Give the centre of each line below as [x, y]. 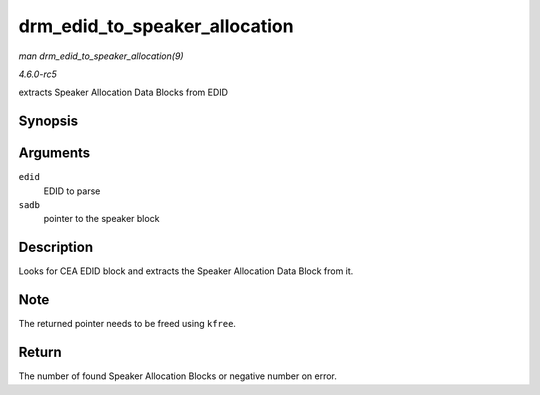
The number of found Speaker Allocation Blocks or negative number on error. [177, 376]
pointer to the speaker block [101, 219]
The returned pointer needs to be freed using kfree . [127, 324]
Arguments [54, 153]
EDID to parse [72, 191]
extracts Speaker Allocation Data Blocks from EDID [123, 92]
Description [56, 247]
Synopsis [48, 121]
